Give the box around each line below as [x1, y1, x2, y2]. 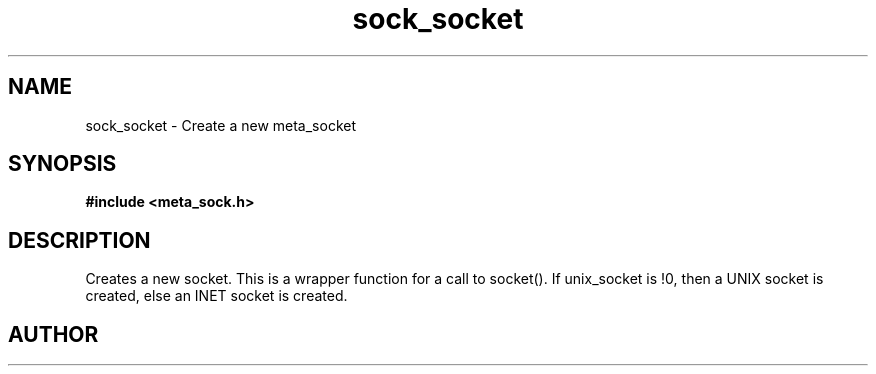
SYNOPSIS [8, 151, 117, 177]
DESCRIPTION [8, 227, 151, 253]
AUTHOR [8, 321, 99, 347]
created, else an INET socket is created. [85, 287, 348, 305]
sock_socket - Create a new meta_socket [85, 116, 357, 134]
